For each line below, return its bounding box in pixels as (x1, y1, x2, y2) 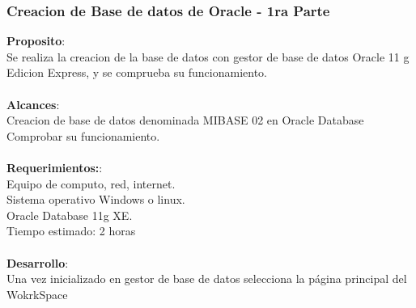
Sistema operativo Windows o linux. (6, 191, 185, 208)
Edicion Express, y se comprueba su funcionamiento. (6, 64, 268, 81)
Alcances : (6, 95, 60, 112)
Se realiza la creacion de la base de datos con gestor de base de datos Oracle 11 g (6, 48, 410, 65)
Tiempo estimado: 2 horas (6, 222, 136, 239)
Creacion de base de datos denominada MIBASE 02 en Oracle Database (6, 112, 364, 129)
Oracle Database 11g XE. (6, 206, 133, 223)
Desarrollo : (6, 254, 69, 271)
